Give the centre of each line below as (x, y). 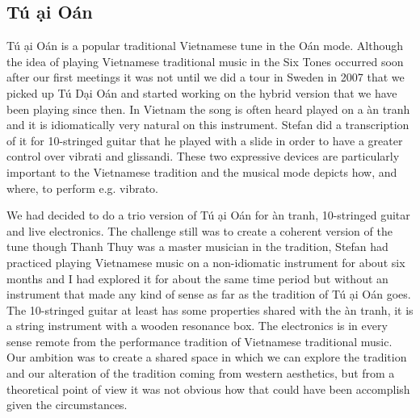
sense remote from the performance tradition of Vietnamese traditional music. (199, 341)
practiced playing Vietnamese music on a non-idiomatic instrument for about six (206, 262)
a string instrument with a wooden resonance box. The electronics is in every (197, 326)
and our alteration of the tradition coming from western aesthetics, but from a (201, 373)
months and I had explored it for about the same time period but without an (197, 278)
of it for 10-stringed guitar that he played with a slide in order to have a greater (205, 140)
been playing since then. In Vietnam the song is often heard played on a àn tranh (208, 109)
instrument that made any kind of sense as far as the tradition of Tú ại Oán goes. (209, 294)
